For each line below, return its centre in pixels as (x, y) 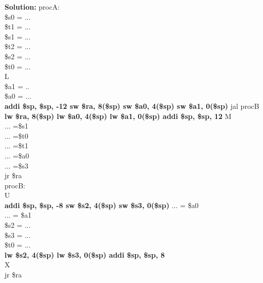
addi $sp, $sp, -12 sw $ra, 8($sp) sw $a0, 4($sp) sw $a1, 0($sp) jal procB (132, 106)
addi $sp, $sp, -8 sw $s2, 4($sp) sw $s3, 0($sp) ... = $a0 (102, 205)
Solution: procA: (32, 7)
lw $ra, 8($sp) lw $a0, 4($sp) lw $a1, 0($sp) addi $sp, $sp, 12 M (118, 116)
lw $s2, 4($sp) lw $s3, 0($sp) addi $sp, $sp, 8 (85, 254)
